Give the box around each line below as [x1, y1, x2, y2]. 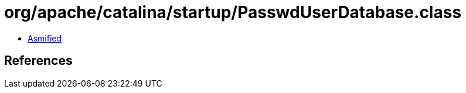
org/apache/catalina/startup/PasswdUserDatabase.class [4, 2, 462, 22]
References [4, 53, 73, 68]
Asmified [28, 33, 62, 43]
